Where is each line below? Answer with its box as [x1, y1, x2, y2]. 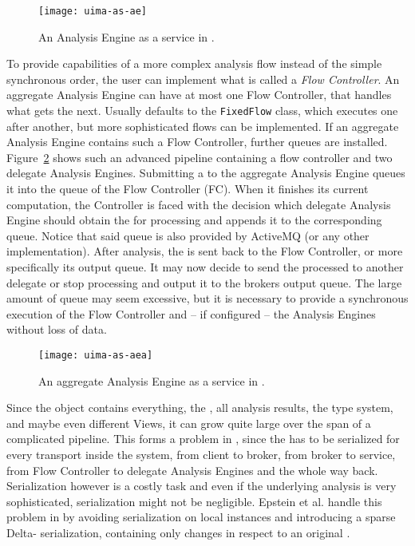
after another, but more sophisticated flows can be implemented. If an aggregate [6, 117, 399, 134]
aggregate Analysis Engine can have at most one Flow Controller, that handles [6, 86, 392, 103]
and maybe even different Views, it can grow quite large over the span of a [6, 414, 371, 431]
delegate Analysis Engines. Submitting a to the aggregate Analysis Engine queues [6, 164, 405, 181]
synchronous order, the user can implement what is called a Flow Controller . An [6, 70, 400, 87]
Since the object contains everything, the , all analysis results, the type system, [6, 399, 393, 416]
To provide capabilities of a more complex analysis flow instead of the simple [6, 55, 382, 72]
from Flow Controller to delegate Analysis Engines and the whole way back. [6, 461, 378, 478]
